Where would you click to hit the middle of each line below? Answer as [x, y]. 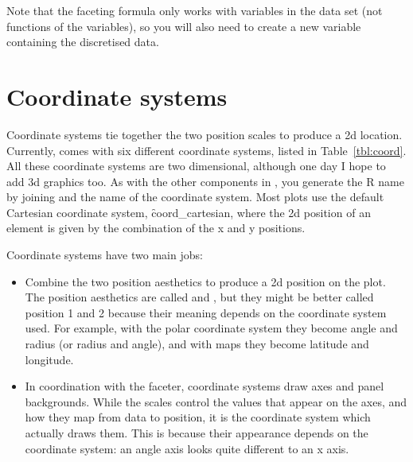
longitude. [49, 359]
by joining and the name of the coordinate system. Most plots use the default [195, 197]
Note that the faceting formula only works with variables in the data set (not [195, 10]
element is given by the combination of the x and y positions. [156, 228]
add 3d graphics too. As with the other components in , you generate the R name [205, 181]
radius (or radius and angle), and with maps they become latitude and [197, 344]
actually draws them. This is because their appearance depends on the [197, 433]
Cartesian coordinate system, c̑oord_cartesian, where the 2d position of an [189, 212]
